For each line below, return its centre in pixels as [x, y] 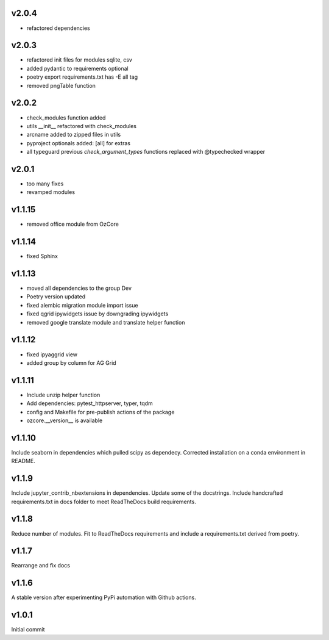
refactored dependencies [58, 28]
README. [23, 461]
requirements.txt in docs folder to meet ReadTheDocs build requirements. [104, 502]
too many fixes [45, 184]
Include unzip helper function [63, 395]
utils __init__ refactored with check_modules [82, 126]
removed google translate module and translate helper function [106, 322]
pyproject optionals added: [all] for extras [79, 143]
